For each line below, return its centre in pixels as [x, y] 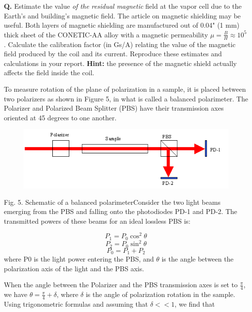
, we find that [195, 304]
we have [16, 294]
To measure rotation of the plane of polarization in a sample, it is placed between [125, 89]
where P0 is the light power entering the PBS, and [79, 259]
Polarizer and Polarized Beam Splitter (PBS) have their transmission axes [114, 108]
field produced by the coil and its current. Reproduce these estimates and [113, 54]
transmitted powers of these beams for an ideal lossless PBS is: [97, 221]
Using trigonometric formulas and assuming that [76, 304]
